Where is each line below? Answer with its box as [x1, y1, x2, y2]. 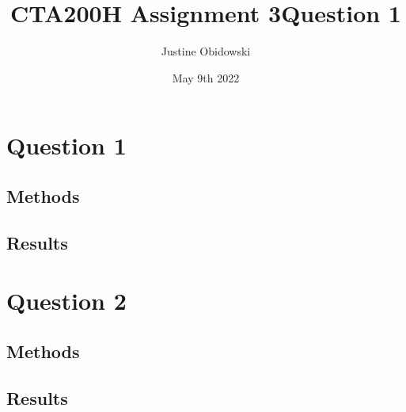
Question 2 [6, 284, 127, 317]
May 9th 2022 [172, 69, 240, 86]
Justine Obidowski [161, 43, 251, 59]
